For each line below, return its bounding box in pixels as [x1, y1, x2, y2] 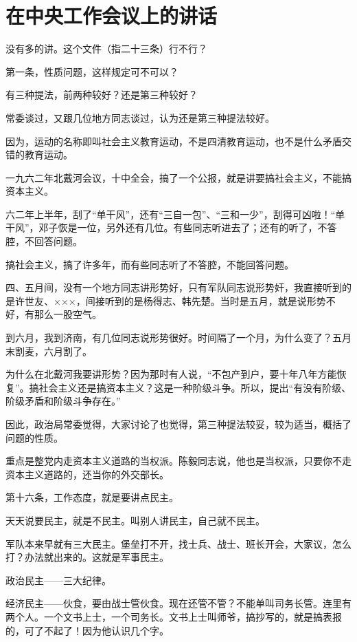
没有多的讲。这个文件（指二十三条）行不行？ [5, 41, 207, 56]
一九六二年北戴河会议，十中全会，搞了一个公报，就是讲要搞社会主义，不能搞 [5, 170, 352, 184]
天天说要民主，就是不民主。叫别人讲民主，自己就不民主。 [5, 513, 265, 527]
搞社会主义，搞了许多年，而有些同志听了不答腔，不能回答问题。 [5, 257, 294, 271]
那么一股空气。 [34, 307, 102, 321]
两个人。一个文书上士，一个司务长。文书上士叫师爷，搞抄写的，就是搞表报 [5, 609, 342, 623]
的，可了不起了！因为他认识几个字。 [5, 623, 169, 637]
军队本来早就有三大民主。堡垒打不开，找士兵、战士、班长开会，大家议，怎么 [5, 536, 352, 550]
